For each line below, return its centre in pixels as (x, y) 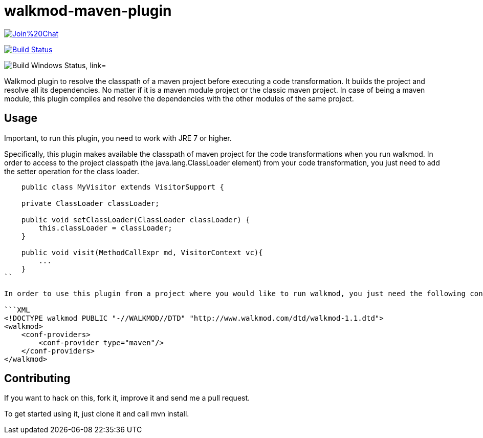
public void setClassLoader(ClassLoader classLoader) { (136, 220)
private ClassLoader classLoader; (90, 203)
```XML (17, 310)
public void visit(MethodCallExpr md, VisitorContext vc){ (142, 252)
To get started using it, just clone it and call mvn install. (97, 414)
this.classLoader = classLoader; (105, 228)
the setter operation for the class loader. (72, 171)
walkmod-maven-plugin (88, 11)
